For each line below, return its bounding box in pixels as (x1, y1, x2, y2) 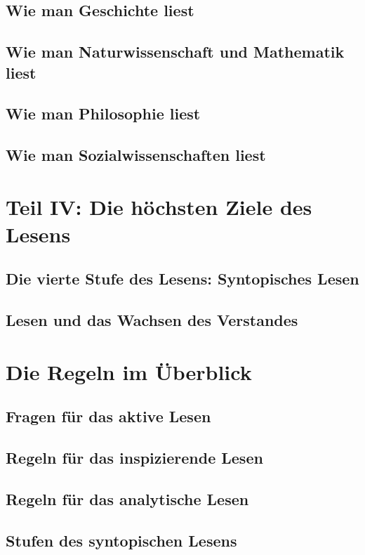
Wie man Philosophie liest (6, 103, 201, 124)
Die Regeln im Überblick (6, 357, 252, 386)
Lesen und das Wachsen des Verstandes (6, 309, 298, 331)
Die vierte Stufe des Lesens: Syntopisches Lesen (6, 268, 359, 289)
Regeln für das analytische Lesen (6, 488, 249, 509)
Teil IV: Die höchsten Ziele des (6, 192, 312, 221)
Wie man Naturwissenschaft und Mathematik (6, 41, 345, 63)
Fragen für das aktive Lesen (6, 405, 211, 427)
